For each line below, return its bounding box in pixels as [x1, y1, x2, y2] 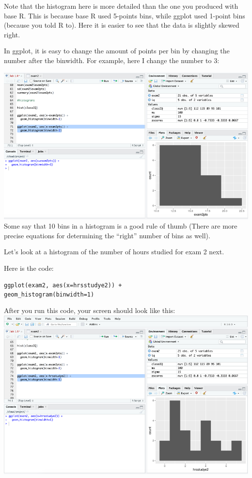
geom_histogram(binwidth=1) [4, 291, 94, 298]
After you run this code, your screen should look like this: [4, 305, 175, 315]
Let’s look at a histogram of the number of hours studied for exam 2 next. [4, 247, 224, 257]
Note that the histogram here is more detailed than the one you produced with [4, 1, 238, 11]
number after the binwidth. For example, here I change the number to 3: [4, 55, 220, 65]
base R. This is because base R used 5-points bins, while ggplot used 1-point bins [4, 10, 245, 20]
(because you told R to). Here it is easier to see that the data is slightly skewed [4, 20, 239, 30]
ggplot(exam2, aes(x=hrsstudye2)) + [4, 281, 122, 289]
